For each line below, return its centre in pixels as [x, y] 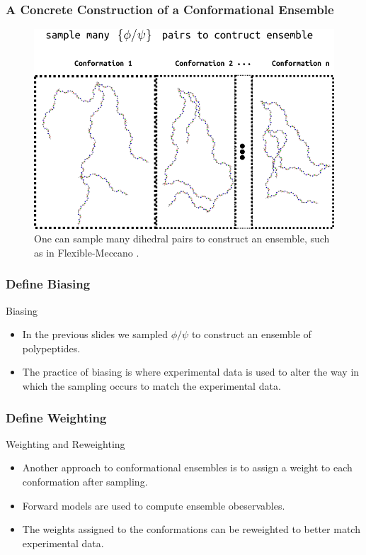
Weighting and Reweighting [65, 443]
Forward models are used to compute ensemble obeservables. [154, 505]
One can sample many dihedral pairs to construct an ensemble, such [182, 239]
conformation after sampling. [85, 481]
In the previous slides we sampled [95, 334]
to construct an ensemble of [251, 334]
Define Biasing [48, 284]
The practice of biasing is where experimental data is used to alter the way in [191, 372]
